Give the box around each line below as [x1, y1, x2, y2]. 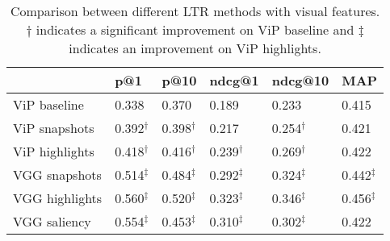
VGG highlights [13, 189, 103, 207]
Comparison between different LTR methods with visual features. [10, 2, 380, 20]
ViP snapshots [13, 118, 94, 137]
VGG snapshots [13, 165, 102, 184]
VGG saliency [13, 212, 91, 231]
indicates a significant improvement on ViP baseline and [36, 20, 354, 39]
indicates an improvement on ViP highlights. [69, 39, 321, 57]
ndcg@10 [271, 71, 329, 89]
